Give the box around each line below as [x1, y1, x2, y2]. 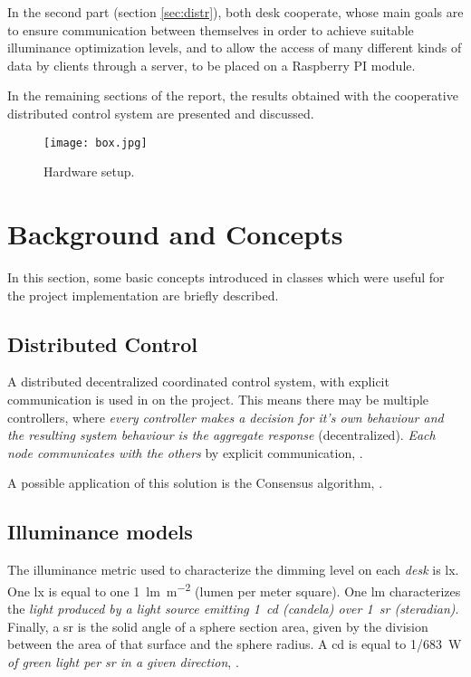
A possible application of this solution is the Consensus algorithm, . [7, 473, 383, 492]
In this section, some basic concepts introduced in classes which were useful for [7, 267, 445, 286]
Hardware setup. [43, 162, 135, 181]
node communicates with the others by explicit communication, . [7, 443, 363, 462]
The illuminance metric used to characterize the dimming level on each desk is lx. [7, 560, 459, 579]
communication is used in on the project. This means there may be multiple [7, 389, 429, 408]
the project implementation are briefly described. [7, 285, 279, 304]
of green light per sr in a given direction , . [7, 652, 239, 671]
